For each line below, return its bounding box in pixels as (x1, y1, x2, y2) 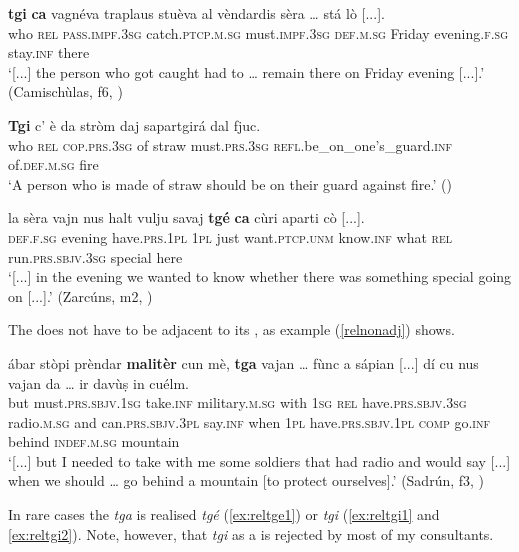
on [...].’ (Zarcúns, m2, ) (8, 285, 153, 306)
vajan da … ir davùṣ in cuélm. (8, 372, 190, 393)
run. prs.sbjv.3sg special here (8, 246, 183, 267)
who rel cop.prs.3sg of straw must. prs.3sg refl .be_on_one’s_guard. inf (8, 134, 452, 155)
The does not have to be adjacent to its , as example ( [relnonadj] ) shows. (8, 319, 455, 340)
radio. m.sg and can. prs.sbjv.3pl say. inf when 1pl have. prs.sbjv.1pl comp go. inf (8, 411, 490, 432)
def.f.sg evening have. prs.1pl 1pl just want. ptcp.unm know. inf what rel (8, 226, 452, 247)
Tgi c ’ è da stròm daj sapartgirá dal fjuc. (8, 114, 261, 135)
